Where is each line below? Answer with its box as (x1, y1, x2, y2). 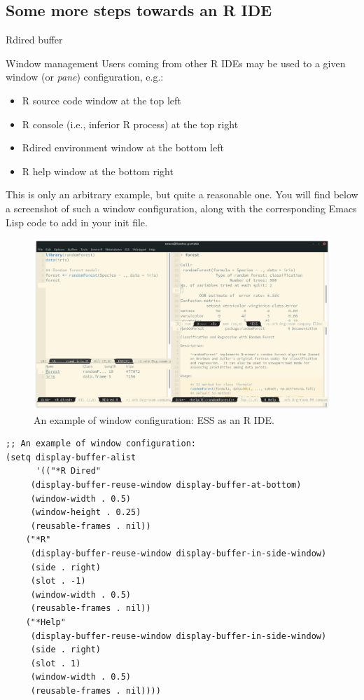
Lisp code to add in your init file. (6, 214, 148, 229)
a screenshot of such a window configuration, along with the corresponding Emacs (6, 200, 357, 215)
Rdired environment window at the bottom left (22, 140, 224, 155)
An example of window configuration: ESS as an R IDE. (34, 412, 274, 427)
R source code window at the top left (22, 92, 181, 107)
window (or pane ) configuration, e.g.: (6, 69, 164, 84)
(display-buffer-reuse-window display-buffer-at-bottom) (30, 479, 302, 490)
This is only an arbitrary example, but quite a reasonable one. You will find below (6, 187, 358, 202)
